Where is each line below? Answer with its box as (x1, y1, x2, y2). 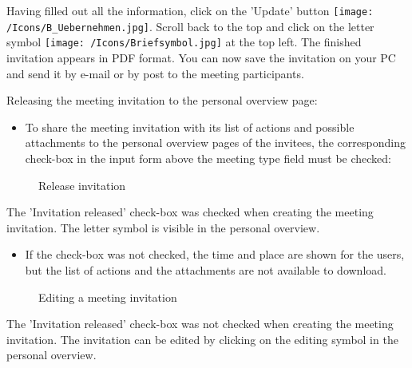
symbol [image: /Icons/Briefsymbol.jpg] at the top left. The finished (6, 34, 362, 50)
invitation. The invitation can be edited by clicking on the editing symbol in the (6, 330, 398, 347)
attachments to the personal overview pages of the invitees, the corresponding (25, 134, 406, 151)
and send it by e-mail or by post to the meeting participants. (6, 65, 304, 81)
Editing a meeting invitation (38, 288, 177, 305)
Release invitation (38, 176, 126, 193)
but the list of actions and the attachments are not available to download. (25, 261, 386, 278)
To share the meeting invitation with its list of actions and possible (25, 118, 355, 135)
